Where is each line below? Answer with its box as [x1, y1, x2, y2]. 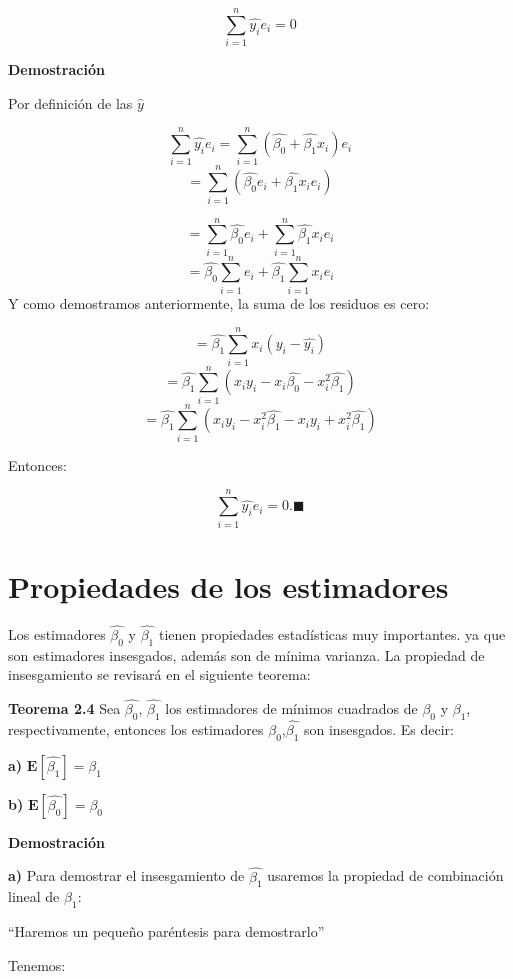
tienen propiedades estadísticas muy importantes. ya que [158, 623, 506, 644]
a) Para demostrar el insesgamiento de [8, 865, 245, 886]
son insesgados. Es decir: [304, 719, 454, 740]
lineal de [8, 886, 60, 907]
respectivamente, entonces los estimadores [8, 719, 264, 740]
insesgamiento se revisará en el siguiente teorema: [8, 664, 311, 685]
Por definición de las [8, 92, 133, 113]
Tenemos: [8, 954, 66, 975]
